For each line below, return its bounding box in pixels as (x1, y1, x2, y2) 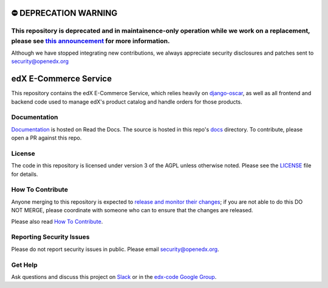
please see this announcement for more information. (11, 36, 170, 45)
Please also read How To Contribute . (11, 218, 103, 225)
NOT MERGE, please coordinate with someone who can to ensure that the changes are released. (11, 207, 253, 214)
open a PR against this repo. (11, 134, 82, 142)
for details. (11, 170, 38, 178)
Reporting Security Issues (11, 233, 90, 241)
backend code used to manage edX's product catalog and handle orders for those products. (11, 98, 242, 105)
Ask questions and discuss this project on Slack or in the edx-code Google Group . (11, 273, 217, 280)
